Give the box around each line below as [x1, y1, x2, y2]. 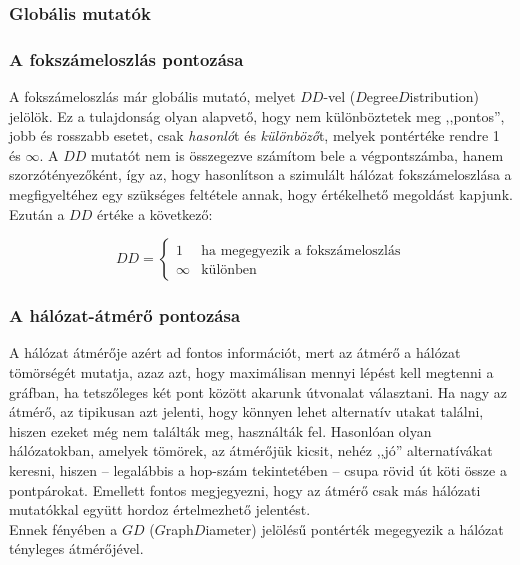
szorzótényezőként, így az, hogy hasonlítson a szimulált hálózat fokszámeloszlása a [9, 164, 512, 185]
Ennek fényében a [9, 518, 118, 539]
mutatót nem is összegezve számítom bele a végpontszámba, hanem [90, 144, 504, 165]
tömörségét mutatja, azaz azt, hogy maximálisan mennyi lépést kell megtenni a [9, 362, 494, 383]
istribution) [409, 86, 479, 107]
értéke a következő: [96, 203, 213, 224]
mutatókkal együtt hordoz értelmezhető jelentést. [9, 499, 311, 520]
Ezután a [9, 203, 65, 224]
